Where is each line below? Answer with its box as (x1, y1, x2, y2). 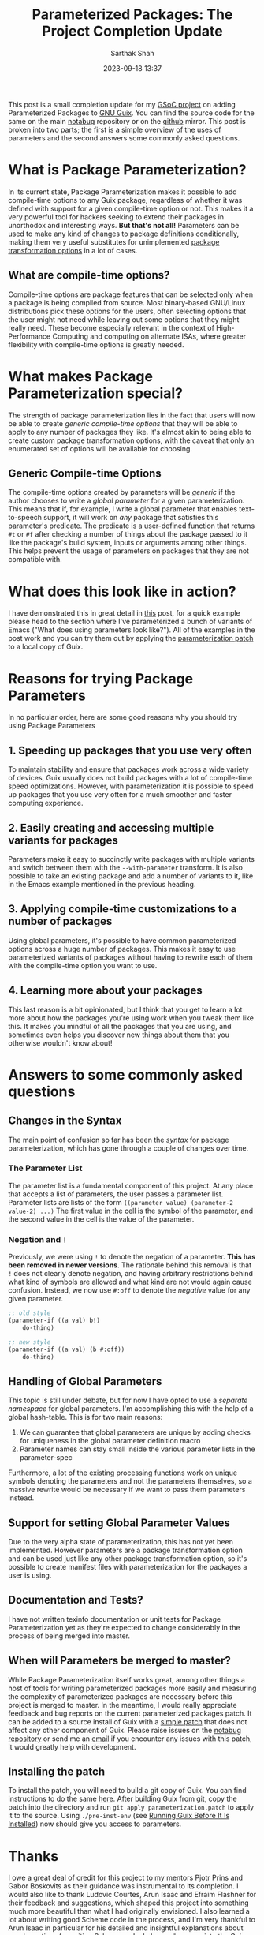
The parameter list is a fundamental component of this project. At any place (8, 1181, 254, 1190)
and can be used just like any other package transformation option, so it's (8, 1554, 247, 1563)
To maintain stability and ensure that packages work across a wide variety (8, 765, 250, 774)
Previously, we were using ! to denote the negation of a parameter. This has (8, 1252, 256, 1262)
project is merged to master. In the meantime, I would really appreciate (8, 1700, 238, 1709)
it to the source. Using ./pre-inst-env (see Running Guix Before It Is (8, 1811, 230, 1821)
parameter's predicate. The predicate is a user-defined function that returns (8, 521, 255, 530)
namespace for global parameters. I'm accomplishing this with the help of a (8, 1404, 254, 1413)
